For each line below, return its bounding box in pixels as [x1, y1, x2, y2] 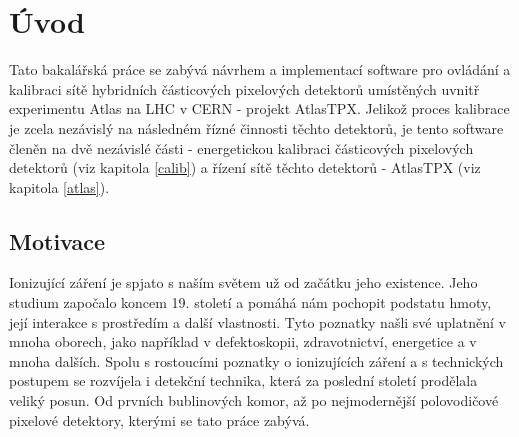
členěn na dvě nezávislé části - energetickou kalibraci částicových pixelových [9, 137, 474, 158]
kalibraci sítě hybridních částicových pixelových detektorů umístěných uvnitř [9, 78, 480, 99]
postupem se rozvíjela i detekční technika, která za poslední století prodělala [9, 370, 478, 391]
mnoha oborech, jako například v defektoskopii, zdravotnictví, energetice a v [9, 331, 477, 352]
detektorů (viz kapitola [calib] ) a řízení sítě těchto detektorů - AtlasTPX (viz [9, 157, 481, 178]
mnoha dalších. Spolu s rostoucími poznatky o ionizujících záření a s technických [9, 350, 504, 371]
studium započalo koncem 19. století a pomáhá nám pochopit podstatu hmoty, [9, 292, 492, 313]
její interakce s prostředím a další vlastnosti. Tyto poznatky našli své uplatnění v [9, 311, 506, 332]
